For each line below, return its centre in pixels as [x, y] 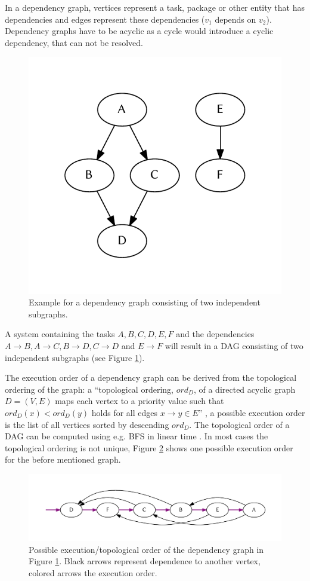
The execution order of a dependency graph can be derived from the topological [151, 377]
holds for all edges [125, 412]
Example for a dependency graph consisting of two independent [145, 302]
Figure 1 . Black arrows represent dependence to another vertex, [145, 561]
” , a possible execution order [252, 412]
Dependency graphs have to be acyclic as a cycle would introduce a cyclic [139, 31]
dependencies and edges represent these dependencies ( [105, 19]
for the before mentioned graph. [63, 459]
